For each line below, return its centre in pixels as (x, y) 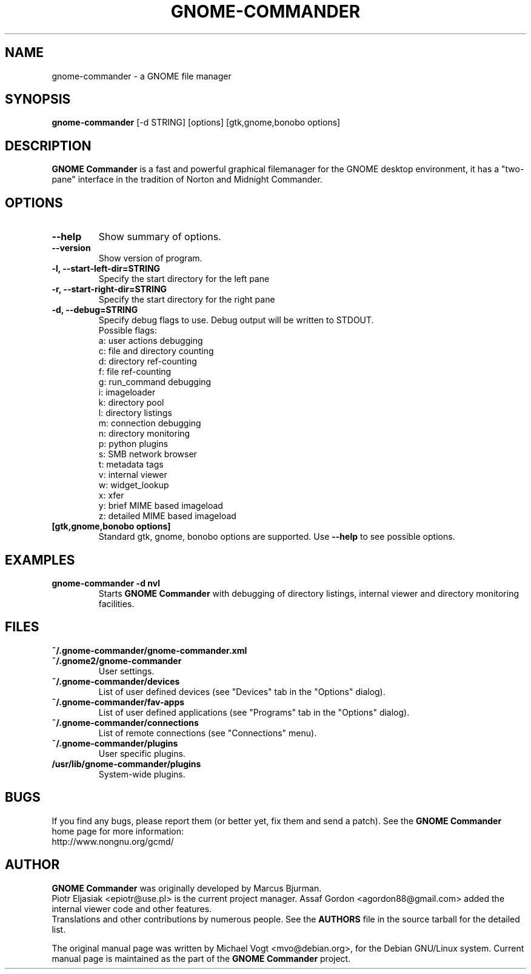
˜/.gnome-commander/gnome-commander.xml (149, 650)
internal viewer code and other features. (132, 909)
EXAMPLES (40, 560)
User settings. (126, 671)
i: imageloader (127, 392)
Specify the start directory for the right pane (187, 300)
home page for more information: (118, 831)
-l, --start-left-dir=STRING (106, 269)
